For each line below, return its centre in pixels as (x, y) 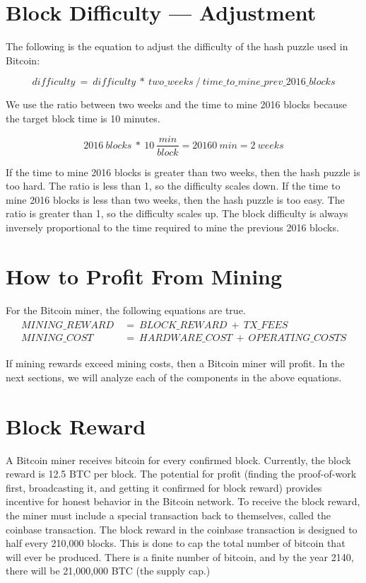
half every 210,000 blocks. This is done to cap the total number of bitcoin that (176, 543)
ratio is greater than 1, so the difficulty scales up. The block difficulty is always (177, 213)
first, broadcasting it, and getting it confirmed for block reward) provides (164, 487)
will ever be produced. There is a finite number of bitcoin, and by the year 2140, (180, 556)
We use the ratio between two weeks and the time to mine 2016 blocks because (176, 104)
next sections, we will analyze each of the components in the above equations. (174, 377)
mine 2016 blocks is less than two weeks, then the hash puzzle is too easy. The (175, 199)
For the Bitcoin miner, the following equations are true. (126, 310)
